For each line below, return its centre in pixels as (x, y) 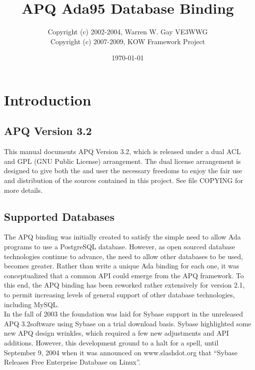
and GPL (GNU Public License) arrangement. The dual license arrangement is (123, 161)
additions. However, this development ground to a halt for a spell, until (111, 343)
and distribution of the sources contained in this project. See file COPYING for (124, 180)
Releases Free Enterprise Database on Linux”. (72, 362)
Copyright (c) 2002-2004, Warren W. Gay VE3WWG (128, 32)
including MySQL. (32, 304)
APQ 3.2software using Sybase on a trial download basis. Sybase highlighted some (128, 323)
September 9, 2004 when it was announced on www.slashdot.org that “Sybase (121, 352)
